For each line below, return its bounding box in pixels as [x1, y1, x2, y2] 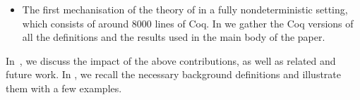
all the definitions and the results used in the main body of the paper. [22, 30, 325, 44]
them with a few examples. [6, 80, 122, 95]
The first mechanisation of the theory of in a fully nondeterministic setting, [22, 2, 348, 16]
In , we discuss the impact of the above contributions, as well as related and [6, 53, 336, 68]
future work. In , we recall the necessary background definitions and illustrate [6, 67, 342, 82]
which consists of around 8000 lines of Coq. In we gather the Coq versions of [22, 15, 354, 30]
